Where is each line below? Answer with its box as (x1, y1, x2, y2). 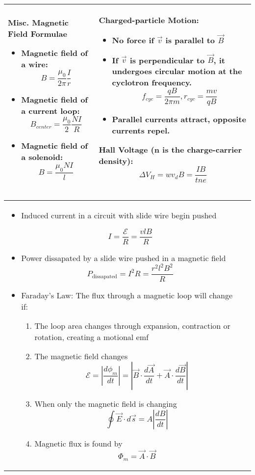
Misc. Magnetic (8, 16, 69, 28)
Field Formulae (8, 27, 67, 39)
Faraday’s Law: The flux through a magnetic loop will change (21, 290, 233, 301)
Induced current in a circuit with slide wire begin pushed (21, 209, 217, 221)
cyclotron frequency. (112, 77, 192, 88)
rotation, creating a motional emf (34, 331, 149, 343)
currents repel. (112, 124, 170, 136)
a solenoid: (21, 151, 63, 163)
